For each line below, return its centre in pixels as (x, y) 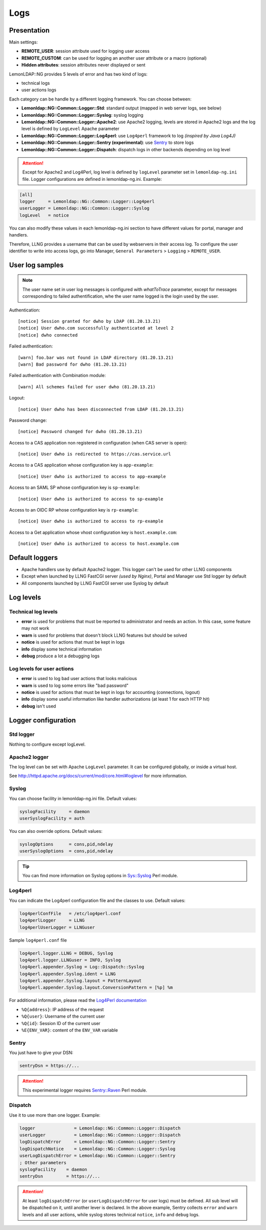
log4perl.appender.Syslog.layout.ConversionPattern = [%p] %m (96, 988)
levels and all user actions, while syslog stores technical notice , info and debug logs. (111, 1214)
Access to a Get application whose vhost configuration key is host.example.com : (93, 532)
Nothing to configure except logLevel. (47, 744)
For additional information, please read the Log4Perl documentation (78, 1000)
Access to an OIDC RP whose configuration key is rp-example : (74, 510)
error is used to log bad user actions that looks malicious (79, 679)
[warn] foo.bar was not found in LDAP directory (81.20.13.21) (96, 358)
